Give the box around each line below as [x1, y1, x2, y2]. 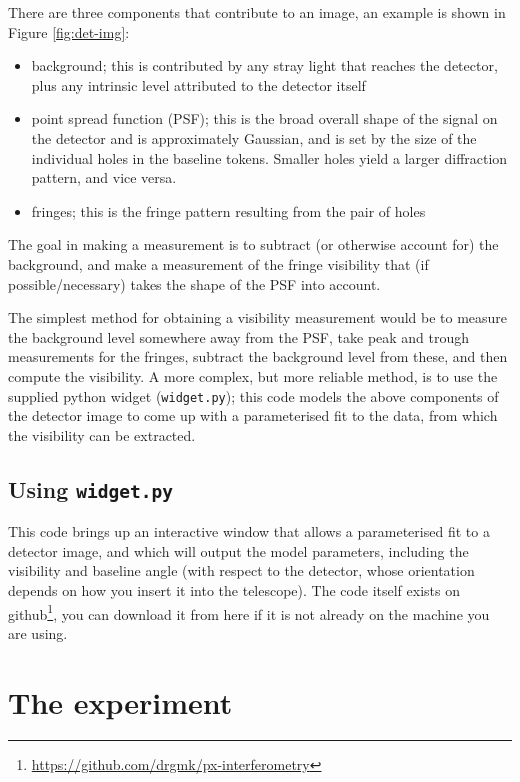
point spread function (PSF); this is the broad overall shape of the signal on [31, 108, 498, 129]
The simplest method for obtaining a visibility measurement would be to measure [8, 307, 508, 328]
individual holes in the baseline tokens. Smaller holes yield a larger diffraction [31, 147, 508, 168]
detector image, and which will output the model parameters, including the [8, 540, 469, 561]
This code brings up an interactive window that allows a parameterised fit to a [8, 521, 490, 542]
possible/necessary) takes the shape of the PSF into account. [8, 273, 381, 294]
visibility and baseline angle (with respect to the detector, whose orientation [8, 560, 475, 581]
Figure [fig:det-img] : [8, 21, 130, 42]
